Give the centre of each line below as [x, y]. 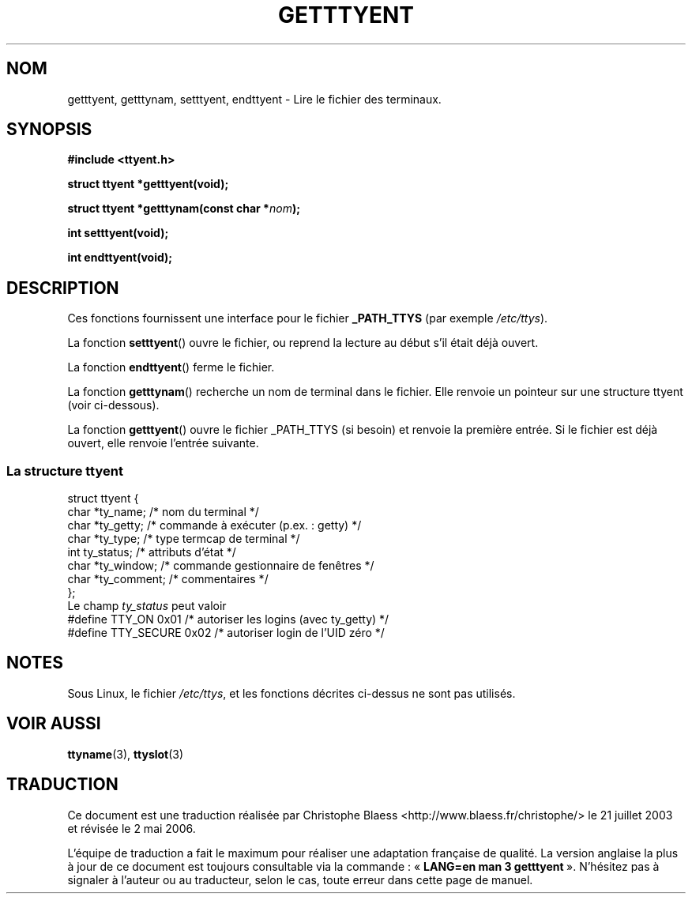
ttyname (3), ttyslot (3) [126, 754]
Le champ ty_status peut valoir [147, 606]
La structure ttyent [65, 471]
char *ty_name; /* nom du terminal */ [163, 512]
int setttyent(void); [118, 233]
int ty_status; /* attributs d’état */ [152, 552]
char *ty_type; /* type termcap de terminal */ [184, 539]
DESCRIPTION [63, 288]
